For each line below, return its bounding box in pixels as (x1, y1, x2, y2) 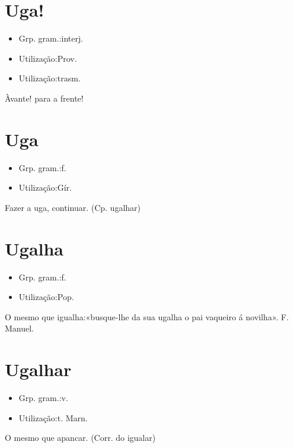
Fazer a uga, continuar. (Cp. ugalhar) (5, 201, 141, 213)
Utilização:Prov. (18, 52, 77, 64)
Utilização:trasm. (18, 72, 81, 84)
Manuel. (5, 322, 34, 335)
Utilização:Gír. (18, 181, 72, 194)
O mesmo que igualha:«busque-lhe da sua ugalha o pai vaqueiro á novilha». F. (5, 310, 289, 323)
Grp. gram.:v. (18, 392, 68, 404)
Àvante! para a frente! (5, 92, 84, 104)
